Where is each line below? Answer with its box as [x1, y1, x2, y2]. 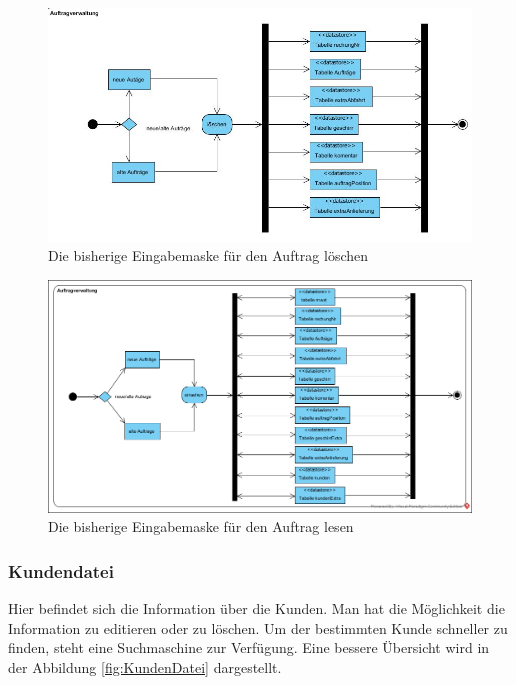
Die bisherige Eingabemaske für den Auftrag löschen [48, 245, 369, 266]
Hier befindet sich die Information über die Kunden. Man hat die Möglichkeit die [8, 598, 505, 619]
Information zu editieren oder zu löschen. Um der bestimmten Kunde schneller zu [8, 617, 508, 638]
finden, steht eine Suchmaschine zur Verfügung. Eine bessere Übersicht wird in [8, 637, 490, 658]
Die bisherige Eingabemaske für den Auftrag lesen [48, 516, 354, 537]
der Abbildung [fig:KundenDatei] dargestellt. [8, 657, 282, 678]
